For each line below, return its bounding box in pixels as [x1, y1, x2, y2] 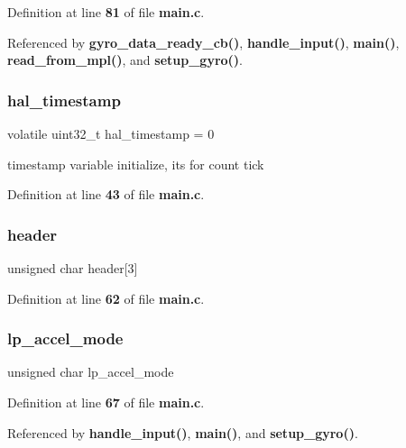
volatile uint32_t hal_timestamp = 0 [7, 124, 215, 142]
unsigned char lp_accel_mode [7, 362, 174, 381]
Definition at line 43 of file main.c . [7, 185, 205, 204]
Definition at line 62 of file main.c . [7, 288, 205, 307]
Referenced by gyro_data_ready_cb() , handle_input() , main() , [7, 32, 400, 51]
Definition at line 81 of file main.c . [7, 3, 205, 21]
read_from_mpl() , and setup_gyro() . [7, 50, 243, 69]
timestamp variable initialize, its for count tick [7, 154, 264, 173]
